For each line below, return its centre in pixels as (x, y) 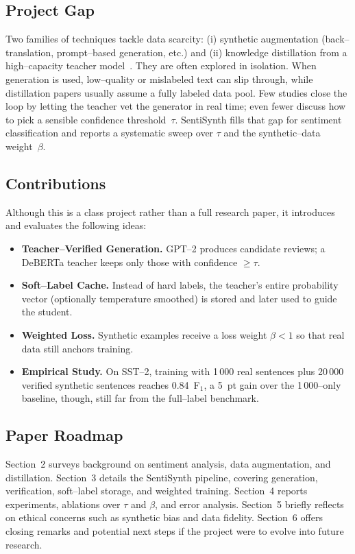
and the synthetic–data (272, 133)
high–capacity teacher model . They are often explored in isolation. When (161, 65)
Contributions (56, 183)
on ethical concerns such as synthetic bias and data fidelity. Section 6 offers (164, 517)
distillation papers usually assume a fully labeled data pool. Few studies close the (176, 92)
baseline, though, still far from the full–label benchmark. (140, 398)
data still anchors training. (77, 348)
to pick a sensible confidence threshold (86, 119)
